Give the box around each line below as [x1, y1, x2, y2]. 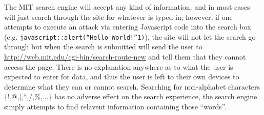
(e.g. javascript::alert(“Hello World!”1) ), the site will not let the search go [4, 31, 256, 42]
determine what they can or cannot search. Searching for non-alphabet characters [4, 81, 260, 92]
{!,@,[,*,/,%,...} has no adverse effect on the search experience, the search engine [4, 91, 257, 102]
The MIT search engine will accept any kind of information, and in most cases [4, 2, 250, 12]
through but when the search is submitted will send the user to [4, 41, 202, 52]
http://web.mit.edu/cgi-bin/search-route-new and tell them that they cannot [4, 51, 246, 62]
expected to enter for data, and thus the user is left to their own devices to [4, 71, 239, 82]
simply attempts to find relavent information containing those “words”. [4, 101, 227, 111]
